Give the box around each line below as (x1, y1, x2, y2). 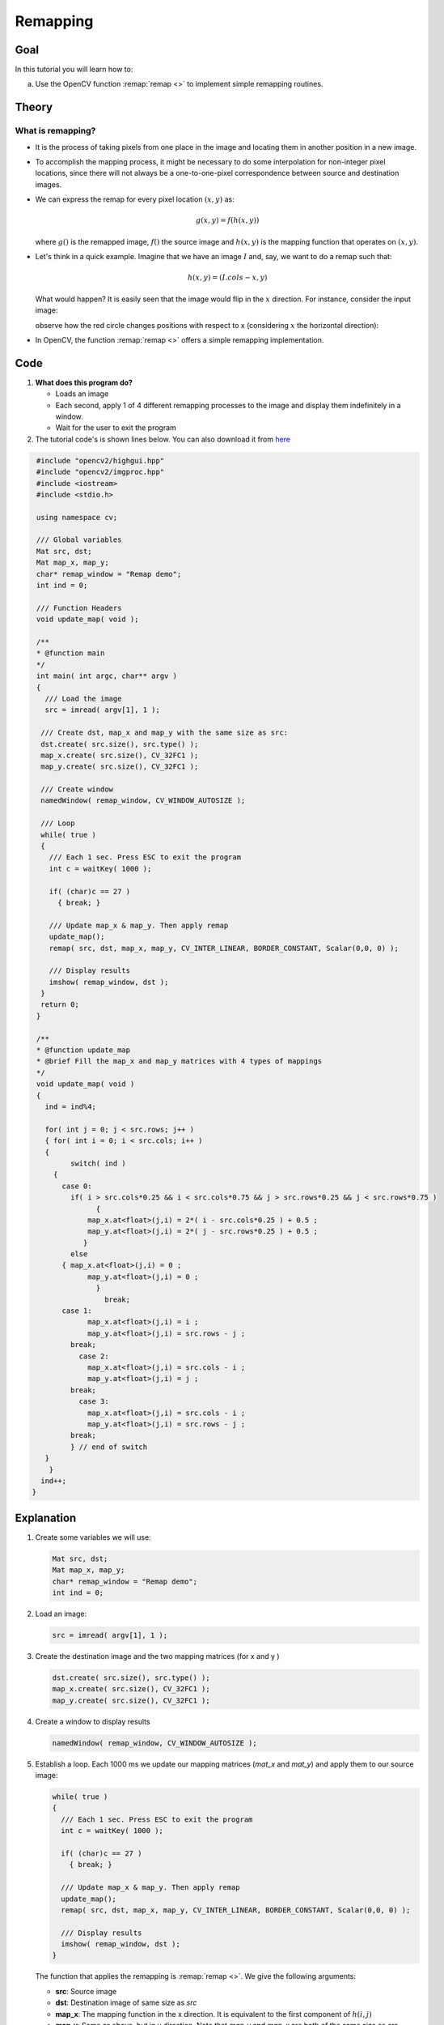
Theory (15, 100, 53, 114)
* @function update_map (36, 1046, 131, 1055)
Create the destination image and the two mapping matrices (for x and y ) (35, 1651, 280, 1660)
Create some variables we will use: (35, 1532, 151, 1542)
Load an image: (35, 1609, 87, 1618)
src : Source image (55, 1986, 117, 1996)
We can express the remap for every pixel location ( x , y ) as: (35, 194, 235, 204)
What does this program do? (35, 377, 133, 387)
